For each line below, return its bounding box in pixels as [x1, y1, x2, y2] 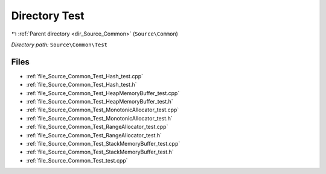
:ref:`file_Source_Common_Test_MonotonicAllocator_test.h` [26, 114, 173, 122]
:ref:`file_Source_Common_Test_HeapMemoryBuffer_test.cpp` [26, 89, 180, 96]
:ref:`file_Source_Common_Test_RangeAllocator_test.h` [26, 131, 162, 138]
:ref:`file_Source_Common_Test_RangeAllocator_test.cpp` [26, 123, 168, 131]
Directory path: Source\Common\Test [11, 41, 108, 48]
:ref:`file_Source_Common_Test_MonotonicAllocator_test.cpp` [26, 106, 179, 114]
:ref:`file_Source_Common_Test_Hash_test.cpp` [26, 72, 144, 79]
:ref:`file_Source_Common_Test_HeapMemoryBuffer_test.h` [26, 98, 173, 105]
